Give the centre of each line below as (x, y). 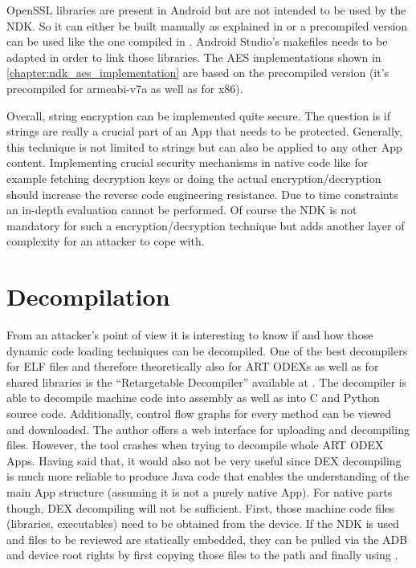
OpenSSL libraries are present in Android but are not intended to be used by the (206, 10)
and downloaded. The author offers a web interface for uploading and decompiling (208, 429)
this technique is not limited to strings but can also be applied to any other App (204, 146)
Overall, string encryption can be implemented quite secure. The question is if (199, 115)
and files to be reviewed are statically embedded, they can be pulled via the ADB (207, 539)
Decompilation (88, 296)
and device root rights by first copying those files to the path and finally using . (202, 555)
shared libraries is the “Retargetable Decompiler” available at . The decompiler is (207, 381)
